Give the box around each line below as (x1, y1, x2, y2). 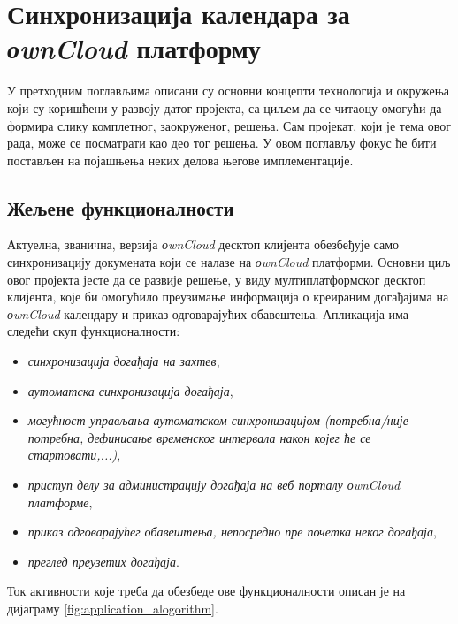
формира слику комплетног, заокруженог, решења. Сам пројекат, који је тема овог (7, 116, 452, 134)
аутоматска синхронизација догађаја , (27, 381, 233, 400)
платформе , (27, 492, 93, 511)
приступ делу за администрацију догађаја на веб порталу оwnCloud (27, 476, 401, 494)
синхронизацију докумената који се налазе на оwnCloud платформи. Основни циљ (7, 253, 451, 271)
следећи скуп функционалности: (7, 322, 180, 340)
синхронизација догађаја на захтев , (27, 352, 220, 370)
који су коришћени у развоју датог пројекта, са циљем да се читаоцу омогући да (7, 98, 442, 117)
